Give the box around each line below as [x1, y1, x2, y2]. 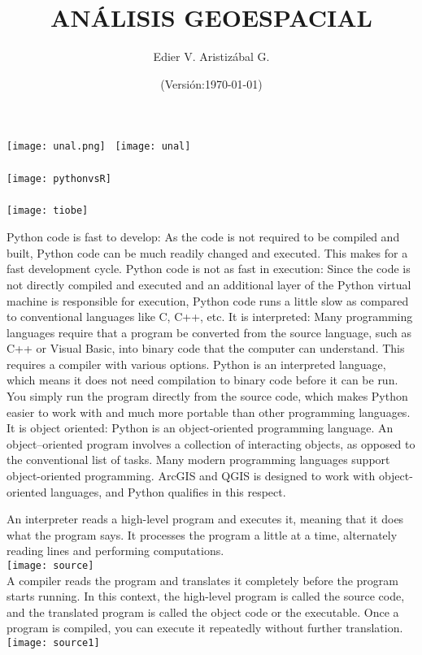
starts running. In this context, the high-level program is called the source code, [7, 588, 405, 605]
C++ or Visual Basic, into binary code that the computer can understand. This [7, 340, 405, 357]
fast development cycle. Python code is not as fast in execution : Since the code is [7, 260, 411, 277]
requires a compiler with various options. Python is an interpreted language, [7, 355, 386, 372]
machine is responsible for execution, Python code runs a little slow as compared [7, 292, 409, 309]
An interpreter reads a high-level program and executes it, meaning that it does [7, 510, 404, 527]
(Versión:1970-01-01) [160, 75, 263, 92]
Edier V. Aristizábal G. [153, 48, 270, 65]
